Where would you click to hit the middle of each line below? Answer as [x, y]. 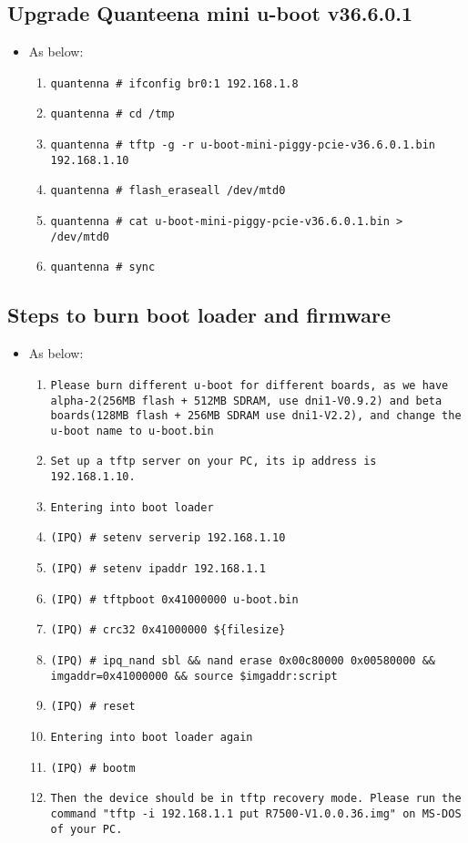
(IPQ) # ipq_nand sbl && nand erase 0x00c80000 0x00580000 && [243, 661]
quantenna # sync [103, 267]
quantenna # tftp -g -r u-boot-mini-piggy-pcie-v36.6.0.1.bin [243, 145]
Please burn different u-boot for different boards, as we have [249, 385]
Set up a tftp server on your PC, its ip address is [214, 462]
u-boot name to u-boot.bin [132, 431]
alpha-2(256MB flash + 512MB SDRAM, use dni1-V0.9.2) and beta [246, 401]
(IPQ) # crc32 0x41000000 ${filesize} [168, 630]
